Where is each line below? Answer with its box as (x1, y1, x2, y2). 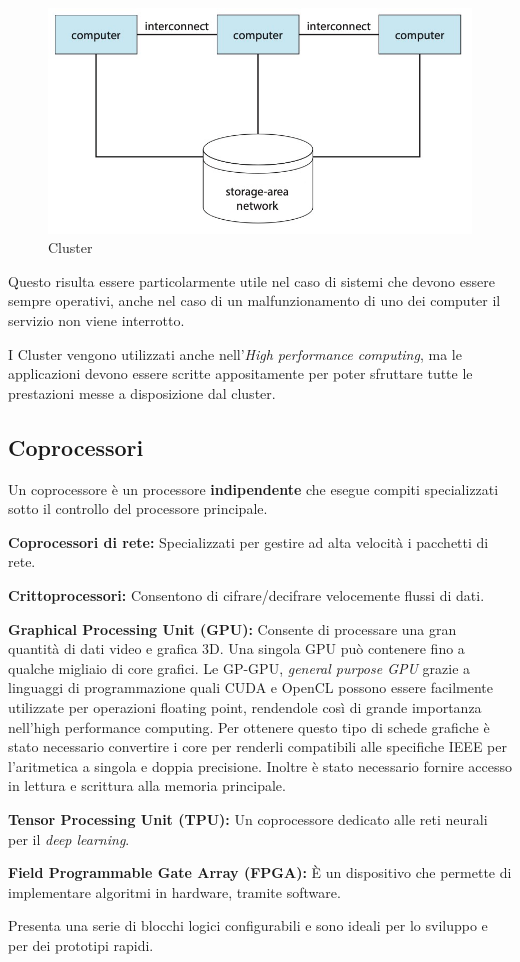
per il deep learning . (8, 828, 130, 849)
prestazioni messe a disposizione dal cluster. (8, 382, 276, 403)
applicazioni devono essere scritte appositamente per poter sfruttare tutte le (8, 363, 473, 384)
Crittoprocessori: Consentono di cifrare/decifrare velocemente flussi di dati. (8, 585, 485, 606)
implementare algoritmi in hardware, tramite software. (8, 881, 341, 902)
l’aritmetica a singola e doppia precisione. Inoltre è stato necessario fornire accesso (8, 755, 512, 776)
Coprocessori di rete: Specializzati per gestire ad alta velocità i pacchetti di (8, 531, 489, 552)
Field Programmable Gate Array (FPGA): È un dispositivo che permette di (8, 862, 512, 883)
